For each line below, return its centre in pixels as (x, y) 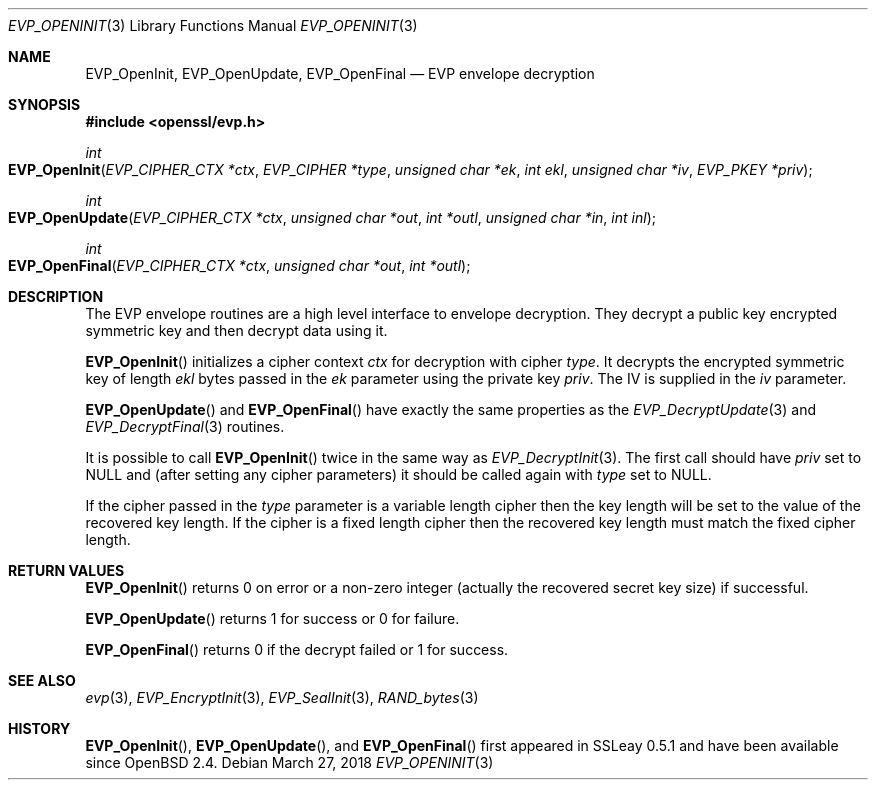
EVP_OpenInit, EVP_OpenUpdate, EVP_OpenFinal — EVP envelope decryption (340, 73)
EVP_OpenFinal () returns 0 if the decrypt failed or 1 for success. (297, 649)
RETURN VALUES (66, 570)
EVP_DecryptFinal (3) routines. (185, 426)
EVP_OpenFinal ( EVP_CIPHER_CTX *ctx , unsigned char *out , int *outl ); (239, 265)
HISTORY (39, 728)
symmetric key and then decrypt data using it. (236, 330)
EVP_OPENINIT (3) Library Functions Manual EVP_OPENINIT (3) (213, 25)
